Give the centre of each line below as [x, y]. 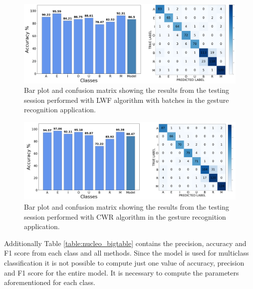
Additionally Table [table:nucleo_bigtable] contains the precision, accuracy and [125, 243]
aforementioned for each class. [50, 282]
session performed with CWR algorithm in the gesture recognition [125, 216]
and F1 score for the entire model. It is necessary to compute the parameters [122, 272]
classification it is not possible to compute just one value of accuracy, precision [124, 263]
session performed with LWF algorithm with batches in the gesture [126, 100]
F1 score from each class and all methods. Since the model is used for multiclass [126, 253]
